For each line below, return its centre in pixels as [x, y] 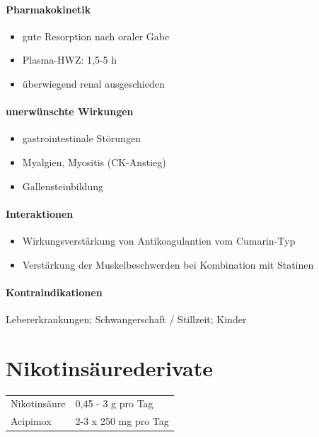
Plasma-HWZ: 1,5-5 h [70, 60]
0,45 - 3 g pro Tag [114, 403]
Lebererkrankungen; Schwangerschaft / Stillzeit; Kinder [126, 319]
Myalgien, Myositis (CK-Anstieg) [94, 162]
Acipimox [31, 421]
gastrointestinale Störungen [81, 138]
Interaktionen [40, 213]
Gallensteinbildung [63, 186]
